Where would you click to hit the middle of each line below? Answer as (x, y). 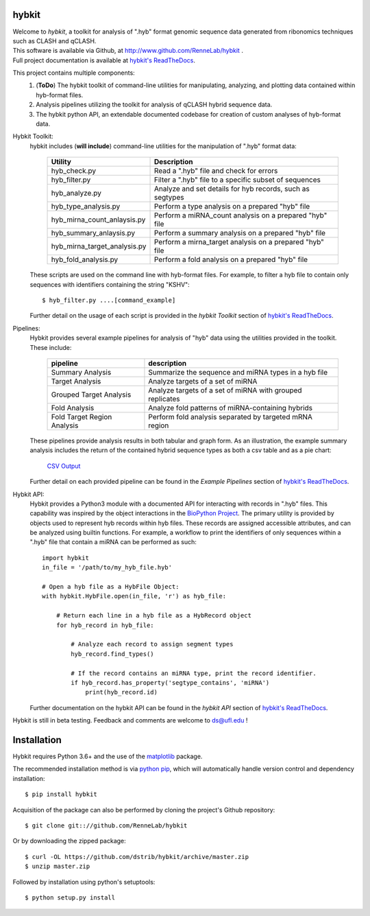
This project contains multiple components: (74, 73)
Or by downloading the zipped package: (69, 841)
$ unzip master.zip (58, 867)
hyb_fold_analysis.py (85, 259)
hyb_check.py (74, 171)
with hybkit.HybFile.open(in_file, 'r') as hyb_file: (134, 596)
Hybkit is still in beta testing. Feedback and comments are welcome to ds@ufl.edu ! (130, 720)
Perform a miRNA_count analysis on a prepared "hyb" (241, 215)
